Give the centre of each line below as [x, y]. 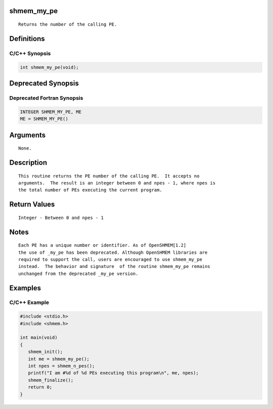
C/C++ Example [29, 302]
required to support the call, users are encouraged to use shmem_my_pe [110, 259]
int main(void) [39, 338]
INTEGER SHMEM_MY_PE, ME [51, 112]
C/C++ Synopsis [30, 53]
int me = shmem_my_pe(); [59, 359]
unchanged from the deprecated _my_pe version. [78, 274]
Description [28, 163]
